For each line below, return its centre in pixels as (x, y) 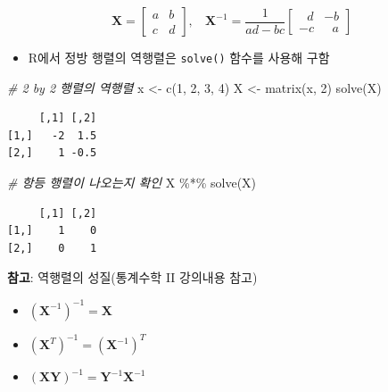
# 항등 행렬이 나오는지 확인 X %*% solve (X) (132, 183)
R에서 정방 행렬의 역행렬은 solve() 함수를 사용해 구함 (179, 57)
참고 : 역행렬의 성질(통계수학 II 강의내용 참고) (132, 277)
